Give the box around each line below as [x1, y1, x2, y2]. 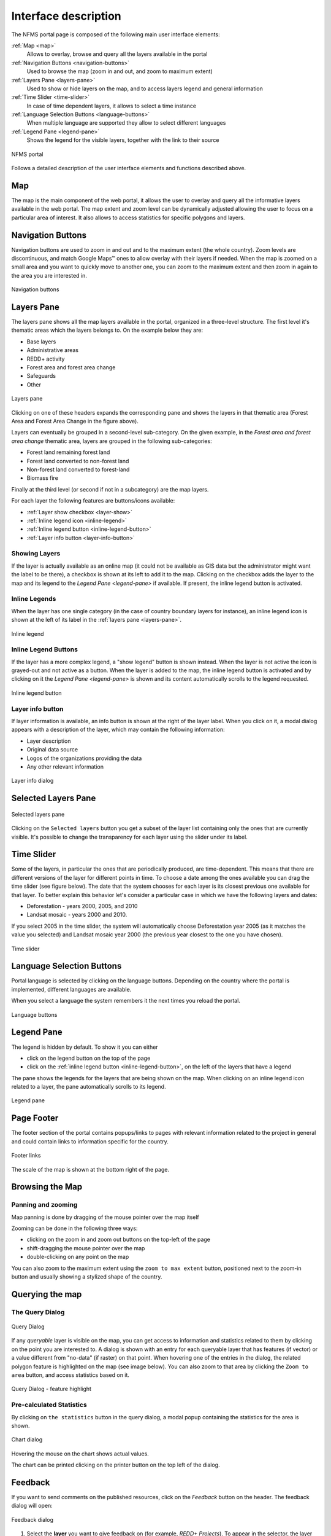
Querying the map [11, 1289, 82, 1299]
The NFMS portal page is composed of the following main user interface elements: [11, 31, 220, 38]
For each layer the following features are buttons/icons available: [11, 497, 175, 504]
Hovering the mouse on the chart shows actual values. [11, 1450, 150, 1457]
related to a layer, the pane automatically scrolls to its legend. [11, 1083, 166, 1091]
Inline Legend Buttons [11, 645, 78, 654]
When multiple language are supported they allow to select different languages [26, 119, 226, 127]
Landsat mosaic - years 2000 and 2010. [26, 911, 127, 919]
